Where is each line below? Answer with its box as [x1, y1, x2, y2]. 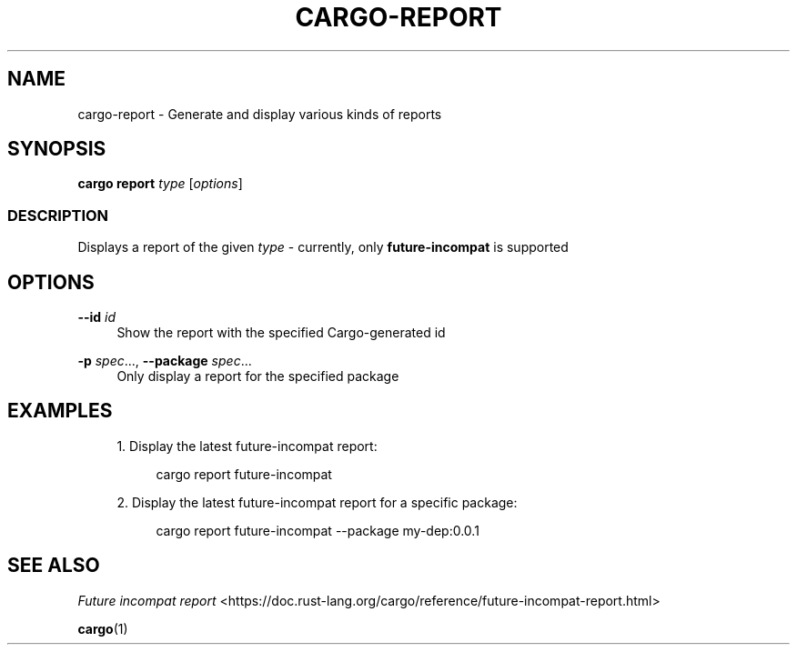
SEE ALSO [7, 554, 100, 577]
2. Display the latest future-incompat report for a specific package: [116, 494, 518, 510]
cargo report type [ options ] [77, 176, 243, 192]
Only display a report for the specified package [116, 368, 399, 385]
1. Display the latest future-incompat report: [116, 437, 378, 454]
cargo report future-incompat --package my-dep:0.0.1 [156, 522, 479, 538]
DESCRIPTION [7, 206, 109, 225]
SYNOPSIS [7, 137, 106, 161]
